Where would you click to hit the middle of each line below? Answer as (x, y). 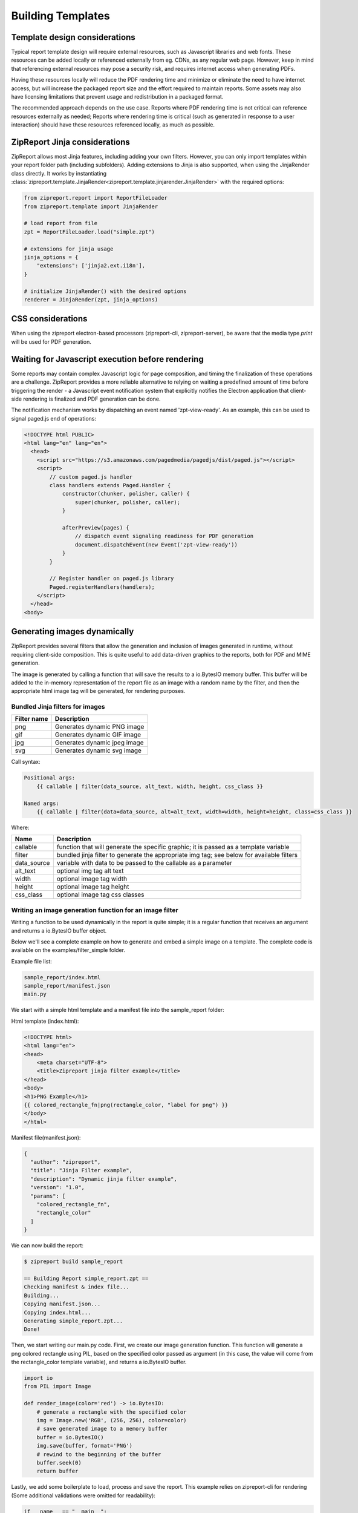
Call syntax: (26, 762)
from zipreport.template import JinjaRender (91, 206)
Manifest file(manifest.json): (46, 1137)
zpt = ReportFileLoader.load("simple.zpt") (89, 232)
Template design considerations (73, 37)
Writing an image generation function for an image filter (95, 910)
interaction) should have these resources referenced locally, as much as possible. (113, 125)
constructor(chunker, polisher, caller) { (126, 494)
